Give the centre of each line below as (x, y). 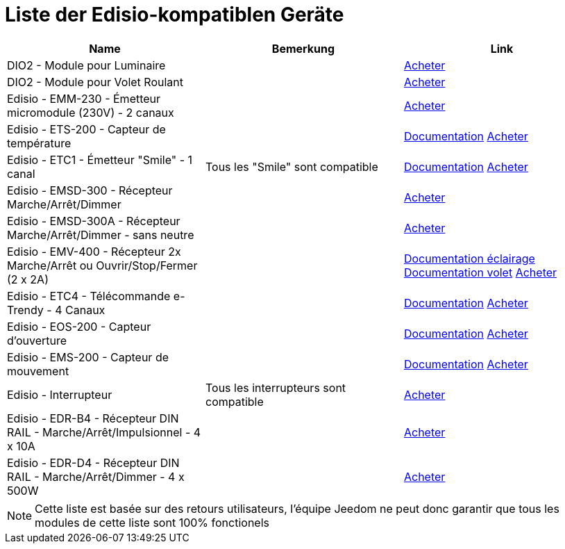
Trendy (25, 310)
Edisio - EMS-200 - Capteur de (88, 357)
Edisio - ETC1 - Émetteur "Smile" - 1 (100, 159)
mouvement (38, 371)
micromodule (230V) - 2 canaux (91, 112)
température (39, 143)
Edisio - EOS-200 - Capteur (79, 326)
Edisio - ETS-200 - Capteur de (86, 129)
